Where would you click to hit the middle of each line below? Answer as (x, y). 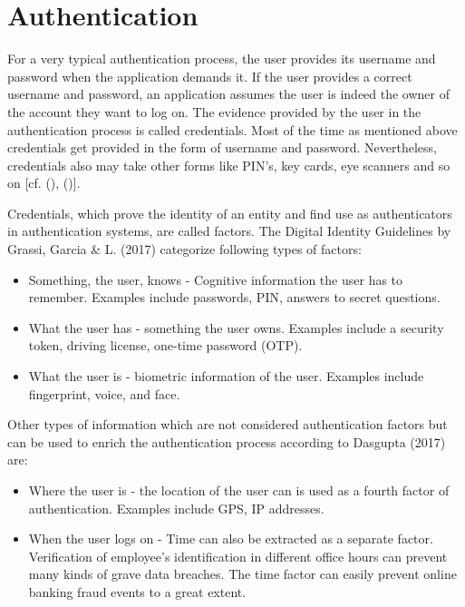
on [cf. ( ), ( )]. (44, 183)
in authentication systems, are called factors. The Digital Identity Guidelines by (229, 231)
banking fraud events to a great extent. (137, 591)
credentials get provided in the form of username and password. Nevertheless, (222, 147)
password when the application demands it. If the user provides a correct (210, 76)
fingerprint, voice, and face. (104, 393)
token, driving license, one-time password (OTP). (165, 345)
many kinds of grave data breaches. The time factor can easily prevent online (242, 574)
